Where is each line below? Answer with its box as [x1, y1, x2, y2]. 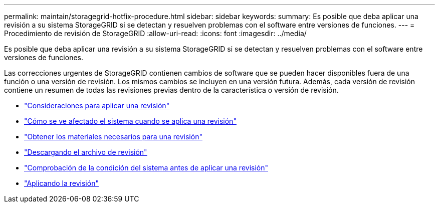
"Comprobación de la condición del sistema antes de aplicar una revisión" [24, 163, 269, 172]
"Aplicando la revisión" [24, 179, 99, 187]
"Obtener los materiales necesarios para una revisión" [24, 132, 202, 141]
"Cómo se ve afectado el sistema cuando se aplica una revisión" [24, 117, 237, 125]
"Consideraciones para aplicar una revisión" [24, 101, 170, 110]
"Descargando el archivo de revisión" [24, 148, 147, 156]
